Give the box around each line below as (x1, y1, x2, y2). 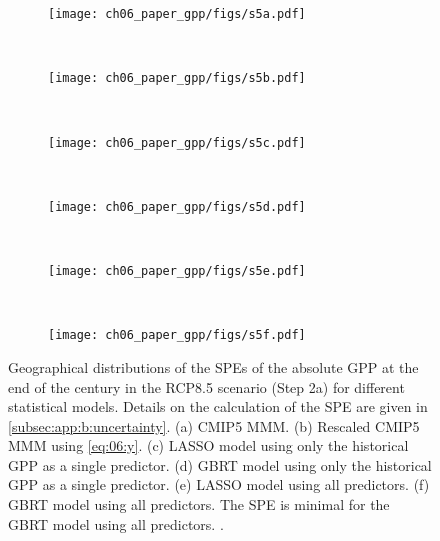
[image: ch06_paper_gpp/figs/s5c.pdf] (48, 135, 306, 150)
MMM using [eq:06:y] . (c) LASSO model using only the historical (8, 435, 409, 456)
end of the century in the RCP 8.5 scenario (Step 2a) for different (8, 376, 405, 397)
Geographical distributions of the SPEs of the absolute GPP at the (8, 356, 419, 377)
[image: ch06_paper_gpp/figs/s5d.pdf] (48, 199, 306, 214)
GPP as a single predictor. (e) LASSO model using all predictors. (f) (8, 474, 430, 495)
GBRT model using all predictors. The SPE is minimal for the (8, 494, 390, 515)
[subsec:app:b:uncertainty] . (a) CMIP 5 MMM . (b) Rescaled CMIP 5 (8, 415, 420, 436)
